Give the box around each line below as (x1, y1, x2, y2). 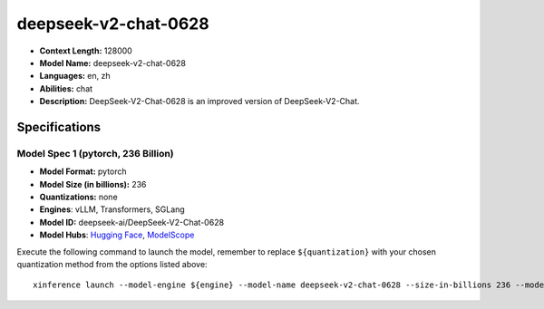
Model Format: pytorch (39, 166, 127, 177)
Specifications (16, 119, 102, 135)
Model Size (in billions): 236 (39, 179, 147, 189)
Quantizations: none (39, 191, 118, 203)
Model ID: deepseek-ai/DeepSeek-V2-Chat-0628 (39, 217, 225, 227)
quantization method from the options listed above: (16, 259, 208, 269)
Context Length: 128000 (39, 45, 133, 56)
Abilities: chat (39, 82, 93, 94)
